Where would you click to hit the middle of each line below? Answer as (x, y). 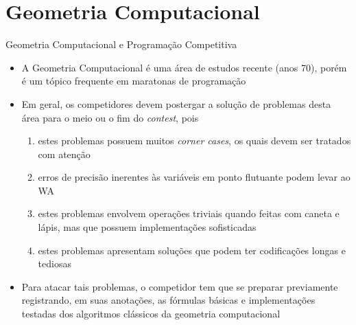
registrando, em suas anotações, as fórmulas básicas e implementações (168, 300)
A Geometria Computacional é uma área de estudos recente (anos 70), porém (184, 67)
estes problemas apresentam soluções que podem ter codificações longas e (192, 250)
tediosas (55, 264)
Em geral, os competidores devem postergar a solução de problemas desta (176, 103)
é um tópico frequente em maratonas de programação (134, 81)
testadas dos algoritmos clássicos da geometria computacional (151, 314)
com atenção (64, 154)
